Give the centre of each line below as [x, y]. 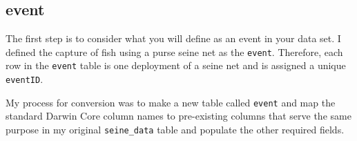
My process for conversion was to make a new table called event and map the [171, 102]
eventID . [25, 79]
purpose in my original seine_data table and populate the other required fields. [175, 130]
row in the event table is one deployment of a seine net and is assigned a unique [176, 65]
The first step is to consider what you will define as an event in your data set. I [173, 38]
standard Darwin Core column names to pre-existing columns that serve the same [178, 116]
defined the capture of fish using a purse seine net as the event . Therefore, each [174, 51]
